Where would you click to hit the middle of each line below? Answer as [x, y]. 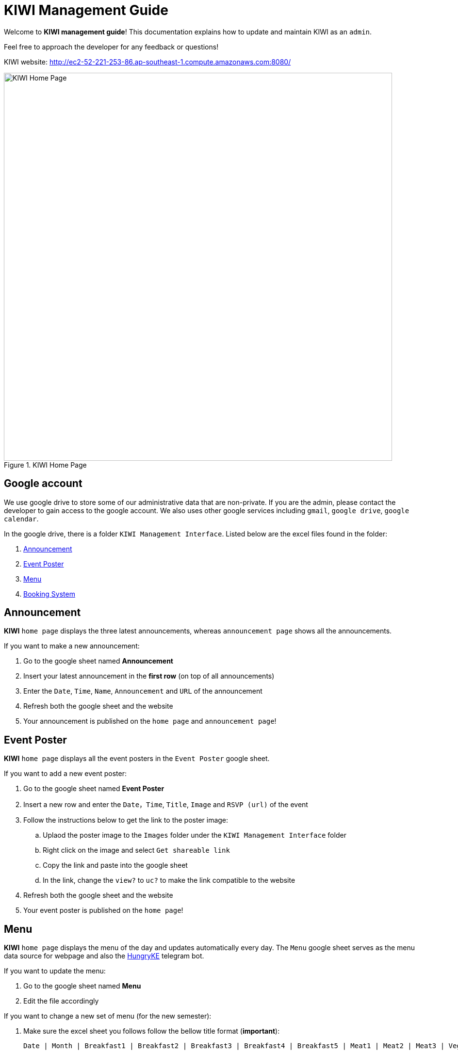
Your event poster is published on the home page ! [103, 910]
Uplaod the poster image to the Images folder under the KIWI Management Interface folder [195, 835]
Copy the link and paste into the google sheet [115, 865]
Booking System [49, 594]
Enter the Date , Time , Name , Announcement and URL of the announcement [143, 691]
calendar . [21, 519]
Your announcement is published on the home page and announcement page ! [150, 721]
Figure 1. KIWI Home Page [45, 465]
